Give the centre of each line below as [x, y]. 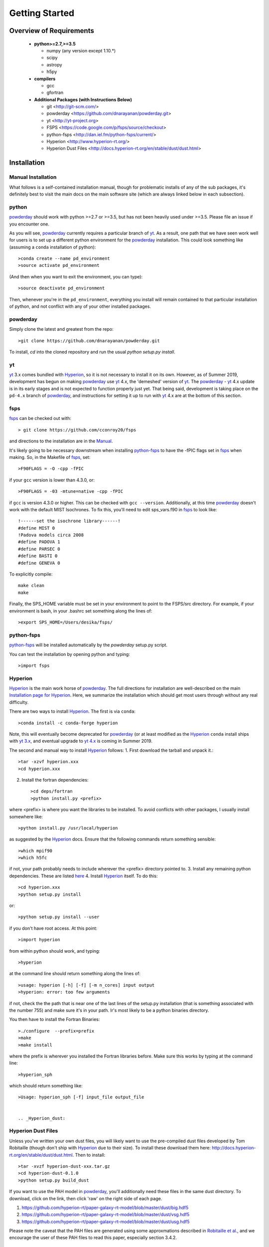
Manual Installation [33, 177]
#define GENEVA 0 [39, 563]
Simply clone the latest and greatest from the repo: [62, 329]
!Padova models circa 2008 [51, 535]
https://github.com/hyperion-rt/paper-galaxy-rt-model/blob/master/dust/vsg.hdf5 [106, 1215]
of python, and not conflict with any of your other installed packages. [80, 306]
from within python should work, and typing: [55, 951]
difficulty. [19, 702]
